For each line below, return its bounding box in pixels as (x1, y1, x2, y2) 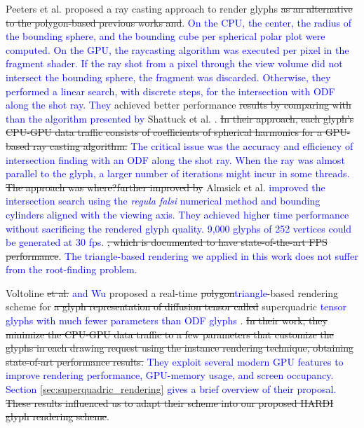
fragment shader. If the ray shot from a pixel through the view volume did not (6, 56, 343, 71)
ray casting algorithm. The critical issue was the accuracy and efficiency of (32, 138, 353, 153)
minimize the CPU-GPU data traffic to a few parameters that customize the (6, 326, 334, 341)
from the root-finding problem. (6, 262, 137, 277)
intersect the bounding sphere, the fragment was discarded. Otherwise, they (6, 69, 331, 84)
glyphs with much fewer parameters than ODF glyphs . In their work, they (6, 313, 328, 328)
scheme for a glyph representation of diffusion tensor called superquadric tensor (6, 299, 347, 314)
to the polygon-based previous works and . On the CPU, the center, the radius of (6, 15, 352, 29)
